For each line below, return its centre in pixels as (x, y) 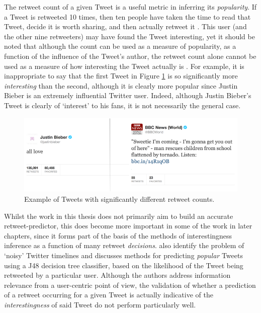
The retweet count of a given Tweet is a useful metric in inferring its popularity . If (130, 7)
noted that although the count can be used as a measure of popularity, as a (120, 46)
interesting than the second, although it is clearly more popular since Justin (121, 85)
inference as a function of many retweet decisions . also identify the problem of (124, 245)
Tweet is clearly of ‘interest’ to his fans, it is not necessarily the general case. (122, 105)
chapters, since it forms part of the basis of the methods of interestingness (118, 235)
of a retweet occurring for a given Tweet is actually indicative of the (109, 295)
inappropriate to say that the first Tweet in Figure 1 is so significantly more (121, 76)
